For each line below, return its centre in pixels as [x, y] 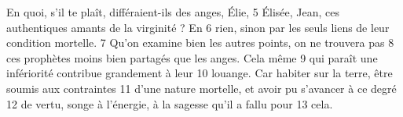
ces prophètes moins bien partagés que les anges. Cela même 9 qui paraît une [192, 57]
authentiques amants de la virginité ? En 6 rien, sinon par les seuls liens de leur [198, 27]
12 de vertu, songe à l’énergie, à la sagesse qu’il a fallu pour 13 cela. [170, 103]
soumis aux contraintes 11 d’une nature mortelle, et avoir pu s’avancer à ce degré [201, 88]
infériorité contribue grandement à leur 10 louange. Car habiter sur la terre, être [200, 73]
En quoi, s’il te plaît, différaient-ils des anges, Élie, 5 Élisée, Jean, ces [173, 12]
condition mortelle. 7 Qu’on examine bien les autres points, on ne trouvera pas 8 [200, 43]
